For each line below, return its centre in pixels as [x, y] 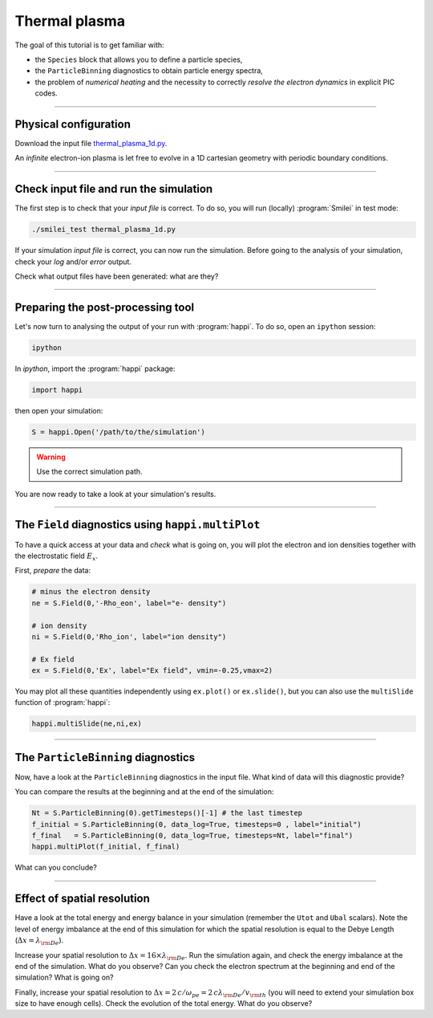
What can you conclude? [56, 868]
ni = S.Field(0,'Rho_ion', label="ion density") [129, 637]
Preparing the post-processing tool [105, 307]
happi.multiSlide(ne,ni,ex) [87, 724]
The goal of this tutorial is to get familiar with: [89, 45]
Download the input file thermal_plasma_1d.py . [91, 144]
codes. [46, 93]
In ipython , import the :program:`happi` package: [95, 369]
